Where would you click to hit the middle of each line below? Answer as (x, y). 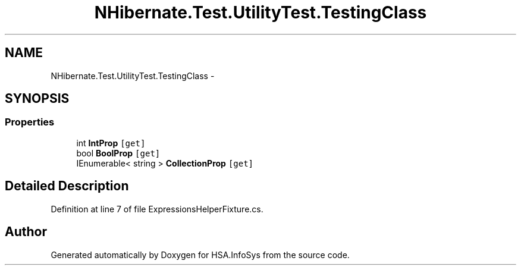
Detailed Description (67, 186)
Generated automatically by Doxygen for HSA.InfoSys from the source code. (200, 255)
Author (26, 232)
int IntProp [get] (111, 143)
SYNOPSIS (37, 99)
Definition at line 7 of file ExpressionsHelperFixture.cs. (157, 209)
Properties (30, 122)
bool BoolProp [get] (118, 153)
